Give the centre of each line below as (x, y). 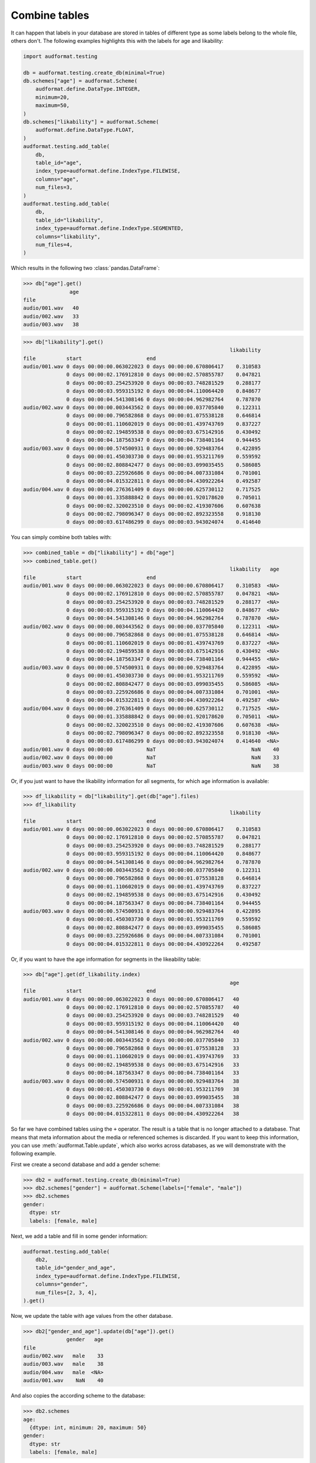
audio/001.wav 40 (51, 308)
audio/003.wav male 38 (63, 1364)
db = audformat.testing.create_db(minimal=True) (94, 73)
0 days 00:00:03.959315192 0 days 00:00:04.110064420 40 (153, 1024)
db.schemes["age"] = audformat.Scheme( (80, 81)
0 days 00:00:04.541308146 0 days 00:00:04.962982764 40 (153, 1032)
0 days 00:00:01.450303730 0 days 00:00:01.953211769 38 (153, 1089)
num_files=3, (54, 188)
